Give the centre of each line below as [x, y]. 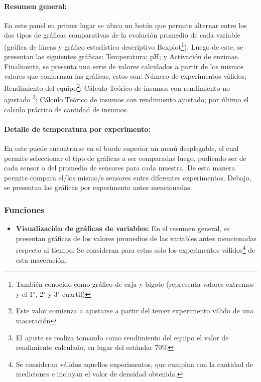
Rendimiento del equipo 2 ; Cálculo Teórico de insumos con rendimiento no [117, 87]
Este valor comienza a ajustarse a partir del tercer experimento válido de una [135, 311]
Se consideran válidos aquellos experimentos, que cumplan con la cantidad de [134, 364]
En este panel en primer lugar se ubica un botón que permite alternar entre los [125, 25]
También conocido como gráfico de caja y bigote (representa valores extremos [135, 284]
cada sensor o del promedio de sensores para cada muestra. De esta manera [120, 168]
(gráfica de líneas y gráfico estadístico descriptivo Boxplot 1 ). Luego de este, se [124, 46]
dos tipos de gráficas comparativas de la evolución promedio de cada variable [122, 35]
